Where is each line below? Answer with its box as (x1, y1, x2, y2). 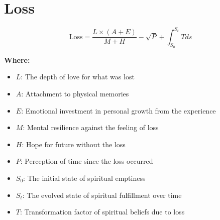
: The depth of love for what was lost (21, 71, 135, 82)
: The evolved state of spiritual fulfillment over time (22, 189, 182, 200)
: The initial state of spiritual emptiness (23, 172, 146, 183)
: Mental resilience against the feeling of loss (23, 122, 159, 133)
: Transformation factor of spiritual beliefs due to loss (20, 206, 185, 217)
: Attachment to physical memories (21, 88, 129, 99)
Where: (4, 54, 30, 65)
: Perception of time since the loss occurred (20, 156, 153, 166)
